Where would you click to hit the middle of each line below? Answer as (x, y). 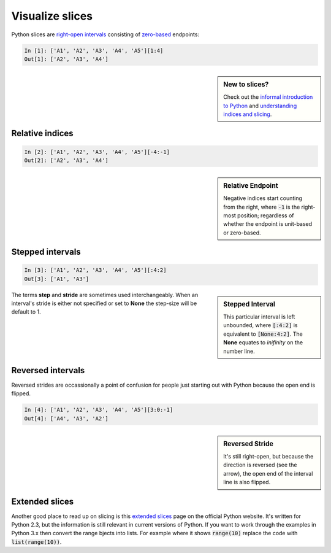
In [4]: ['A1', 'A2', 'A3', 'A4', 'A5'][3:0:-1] (99, 410)
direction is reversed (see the (260, 465)
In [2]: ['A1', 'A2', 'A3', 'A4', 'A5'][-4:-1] (97, 152)
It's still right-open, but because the (268, 457)
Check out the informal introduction (268, 97)
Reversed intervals (48, 370)
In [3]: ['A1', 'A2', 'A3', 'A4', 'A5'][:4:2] (95, 270)
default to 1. (26, 312)
